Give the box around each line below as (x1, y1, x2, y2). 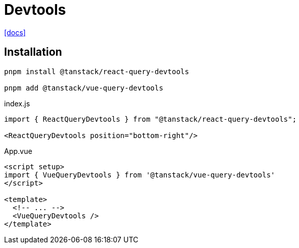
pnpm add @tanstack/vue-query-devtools (4, 83, 163, 92)
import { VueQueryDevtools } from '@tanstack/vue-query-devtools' (4, 170, 276, 179)
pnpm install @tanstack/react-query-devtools (4, 67, 189, 76)
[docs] (4, 28, 26, 37)
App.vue (4, 146, 33, 155)
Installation (4, 46, 62, 59)
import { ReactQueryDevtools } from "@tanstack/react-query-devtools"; (4, 115, 297, 123)
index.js (4, 99, 30, 108)
